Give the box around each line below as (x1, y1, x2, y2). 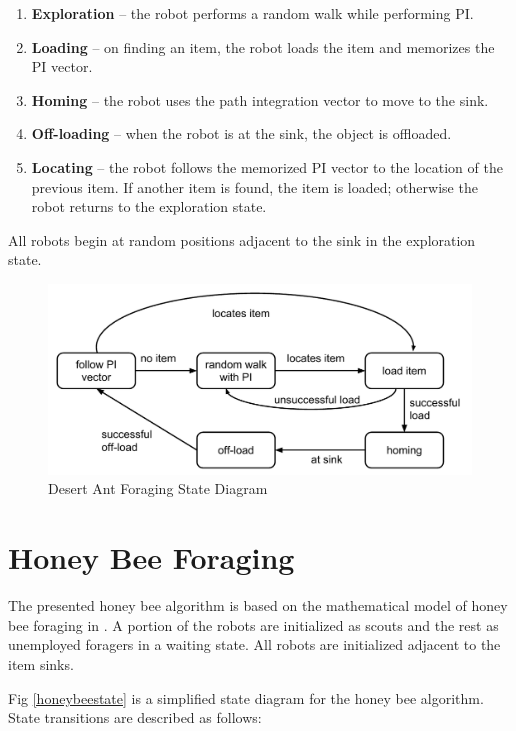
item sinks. (8, 653, 74, 674)
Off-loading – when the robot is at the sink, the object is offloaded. (31, 123, 452, 144)
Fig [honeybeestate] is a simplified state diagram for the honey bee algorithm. (8, 687, 484, 708)
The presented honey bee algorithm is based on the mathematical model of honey (8, 595, 508, 616)
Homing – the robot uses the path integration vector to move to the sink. (31, 89, 489, 110)
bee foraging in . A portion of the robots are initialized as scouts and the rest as (8, 614, 499, 635)
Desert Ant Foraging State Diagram (48, 478, 268, 499)
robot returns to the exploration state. (31, 196, 267, 217)
